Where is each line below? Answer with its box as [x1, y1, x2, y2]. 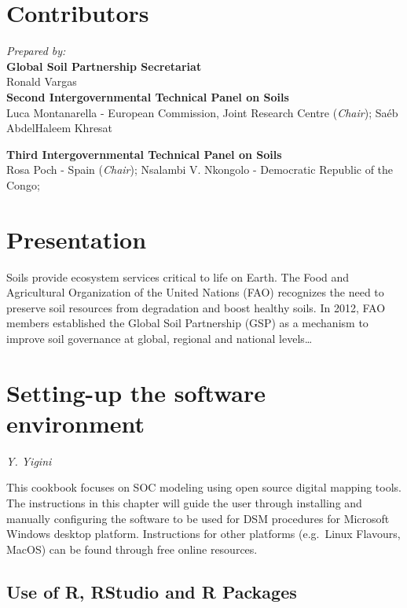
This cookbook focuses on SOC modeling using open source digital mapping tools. [6, 479, 401, 496]
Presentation [6, 223, 147, 255]
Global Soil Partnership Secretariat [6, 57, 202, 74]
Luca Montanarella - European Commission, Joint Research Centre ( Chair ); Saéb [6, 104, 398, 120]
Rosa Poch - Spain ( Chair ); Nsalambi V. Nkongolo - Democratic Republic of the [6, 161, 394, 178]
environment [6, 407, 145, 439]
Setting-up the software [6, 376, 266, 408]
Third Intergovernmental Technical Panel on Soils [6, 146, 282, 162]
